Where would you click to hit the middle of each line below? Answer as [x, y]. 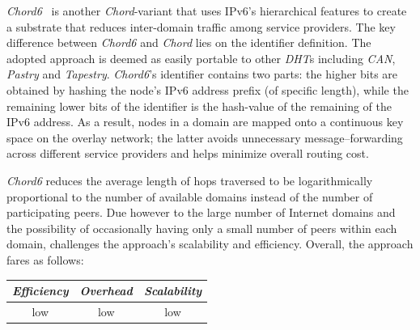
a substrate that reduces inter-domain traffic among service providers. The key [201, 26]
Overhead [106, 290]
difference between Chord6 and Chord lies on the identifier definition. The [189, 42]
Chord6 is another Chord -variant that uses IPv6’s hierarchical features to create [207, 11]
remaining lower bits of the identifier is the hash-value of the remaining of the [199, 106]
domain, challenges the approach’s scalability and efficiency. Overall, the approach [210, 244]
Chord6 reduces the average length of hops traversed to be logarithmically [190, 180]
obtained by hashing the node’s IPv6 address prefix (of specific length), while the [208, 89]
